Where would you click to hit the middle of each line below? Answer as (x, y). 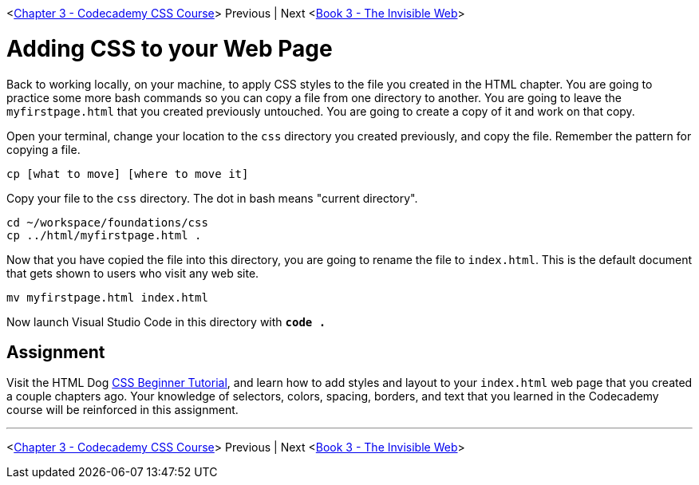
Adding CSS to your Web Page (170, 48)
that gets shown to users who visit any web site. (133, 273)
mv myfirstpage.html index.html (107, 297)
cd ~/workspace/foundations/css (107, 222)
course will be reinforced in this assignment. (122, 410)
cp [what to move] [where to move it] (128, 173)
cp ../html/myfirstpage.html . (104, 235)
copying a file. (43, 149)
